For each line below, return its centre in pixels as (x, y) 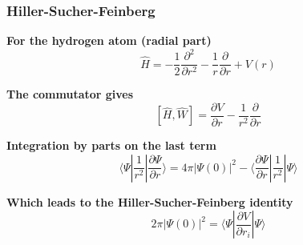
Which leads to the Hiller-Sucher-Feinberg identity (150, 201)
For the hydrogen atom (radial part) (109, 40)
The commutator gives (70, 94)
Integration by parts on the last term (111, 145)
